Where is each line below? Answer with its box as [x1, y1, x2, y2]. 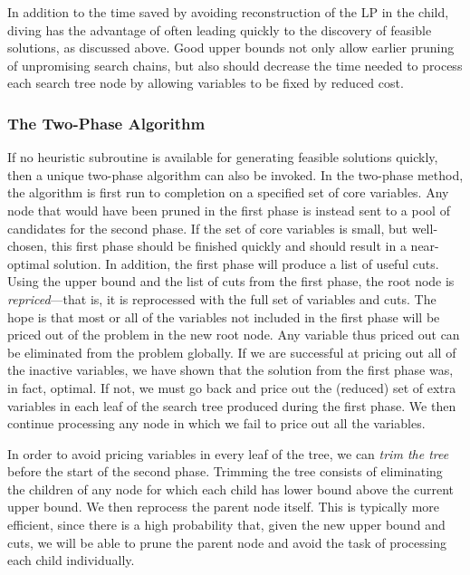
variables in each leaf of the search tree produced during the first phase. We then [7, 396, 456, 415]
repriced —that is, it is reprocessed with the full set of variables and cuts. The [7, 289, 436, 308]
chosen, [7, 236, 48, 255]
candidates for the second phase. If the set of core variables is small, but [7, 218, 408, 237]
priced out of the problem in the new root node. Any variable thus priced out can [7, 325, 460, 344]
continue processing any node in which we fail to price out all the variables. [7, 414, 426, 433]
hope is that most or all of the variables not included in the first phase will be [7, 307, 440, 326]
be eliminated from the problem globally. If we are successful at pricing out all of [7, 342, 456, 361]
